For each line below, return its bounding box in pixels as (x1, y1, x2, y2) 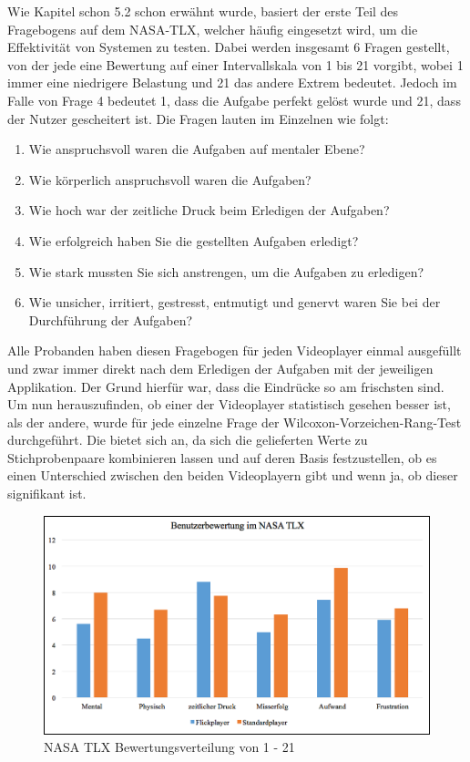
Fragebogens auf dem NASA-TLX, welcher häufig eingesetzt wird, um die (7, 19, 418, 38)
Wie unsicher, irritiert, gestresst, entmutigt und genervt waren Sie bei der (28, 293, 441, 312)
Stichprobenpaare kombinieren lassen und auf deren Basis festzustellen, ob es (7, 448, 437, 467)
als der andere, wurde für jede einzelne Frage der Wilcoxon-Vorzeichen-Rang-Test (7, 412, 462, 431)
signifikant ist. (7, 484, 87, 503)
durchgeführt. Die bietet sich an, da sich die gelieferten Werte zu (7, 430, 368, 449)
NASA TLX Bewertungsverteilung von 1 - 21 (44, 737, 295, 757)
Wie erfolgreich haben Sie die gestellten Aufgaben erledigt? (28, 231, 359, 250)
